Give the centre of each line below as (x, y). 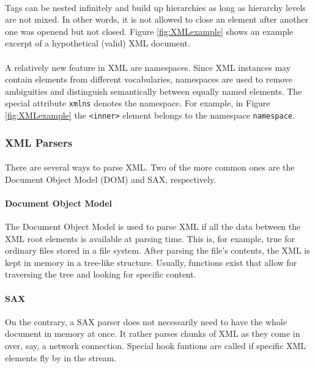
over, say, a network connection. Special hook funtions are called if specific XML (156, 346)
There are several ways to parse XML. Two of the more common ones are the (150, 167)
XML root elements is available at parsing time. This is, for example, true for (150, 238)
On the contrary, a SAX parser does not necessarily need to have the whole (146, 321)
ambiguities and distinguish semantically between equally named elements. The (154, 91)
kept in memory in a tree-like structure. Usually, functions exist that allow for (151, 262)
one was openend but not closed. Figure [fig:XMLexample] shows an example (149, 31)
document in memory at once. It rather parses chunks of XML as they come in (153, 333)
